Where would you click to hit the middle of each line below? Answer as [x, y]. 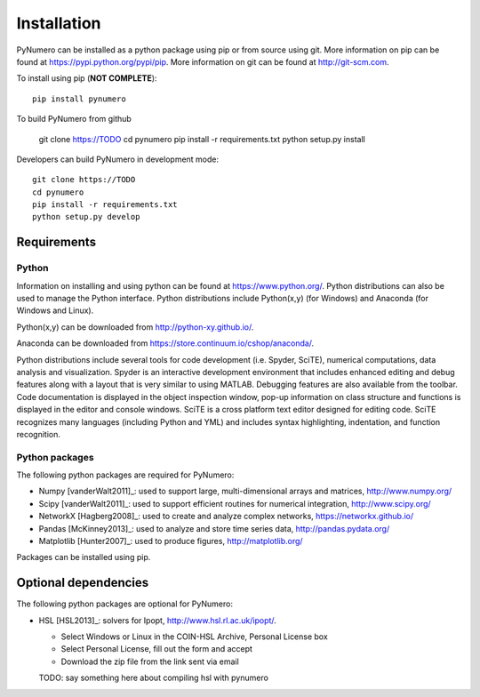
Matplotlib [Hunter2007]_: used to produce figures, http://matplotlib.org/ [171, 541]
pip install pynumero [79, 99]
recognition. [39, 434]
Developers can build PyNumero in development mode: [118, 159]
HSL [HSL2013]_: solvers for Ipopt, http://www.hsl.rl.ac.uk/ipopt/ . [158, 620]
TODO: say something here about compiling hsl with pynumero [153, 678]
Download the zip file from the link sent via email [150, 661]
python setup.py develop [86, 217]
